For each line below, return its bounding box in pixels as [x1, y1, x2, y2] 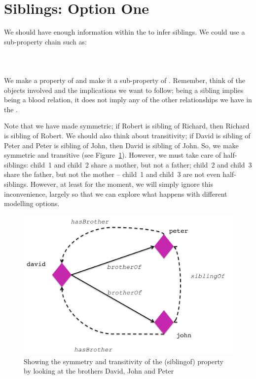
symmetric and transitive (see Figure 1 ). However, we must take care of [4, 150, 221, 160]
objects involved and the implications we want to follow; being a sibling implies [4, 84, 244, 95]
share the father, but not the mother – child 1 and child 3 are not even [4, 169, 220, 179]
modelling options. [4, 198, 60, 209]
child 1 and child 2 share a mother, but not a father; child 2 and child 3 [30, 159, 252, 169]
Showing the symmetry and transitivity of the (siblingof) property [24, 356, 223, 366]
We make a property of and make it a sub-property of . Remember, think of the [4, 75, 245, 85]
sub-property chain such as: [4, 36, 87, 46]
